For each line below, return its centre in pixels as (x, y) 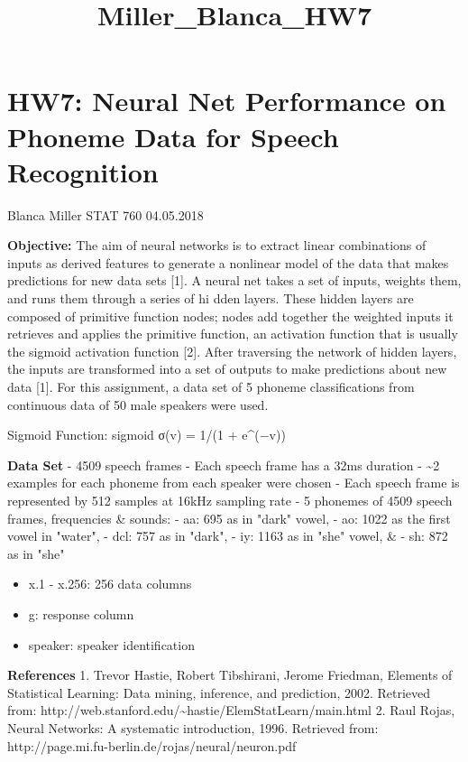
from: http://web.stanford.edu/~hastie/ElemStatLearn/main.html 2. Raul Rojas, (231, 710)
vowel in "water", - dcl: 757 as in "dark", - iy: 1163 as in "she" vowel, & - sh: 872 (228, 536)
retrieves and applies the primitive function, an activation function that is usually (233, 334)
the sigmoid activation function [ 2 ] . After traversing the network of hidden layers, (232, 351)
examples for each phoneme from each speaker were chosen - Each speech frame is (234, 483)
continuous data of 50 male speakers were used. (138, 404)
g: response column (81, 613)
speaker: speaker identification (111, 644)
